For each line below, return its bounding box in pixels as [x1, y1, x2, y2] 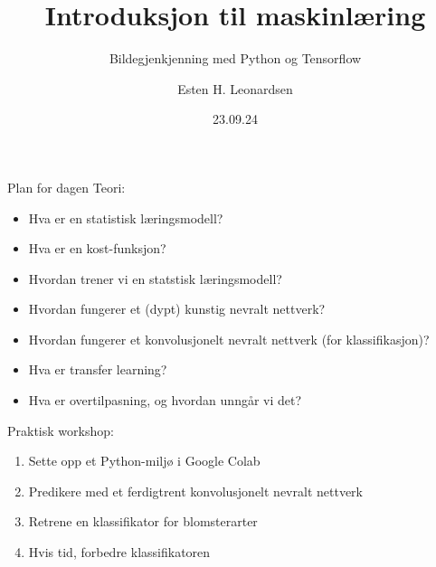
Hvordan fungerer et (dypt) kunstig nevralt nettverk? [28, 299, 326, 318]
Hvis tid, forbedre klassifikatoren [28, 543, 211, 562]
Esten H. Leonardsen [177, 79, 293, 98]
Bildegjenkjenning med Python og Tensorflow [109, 49, 362, 68]
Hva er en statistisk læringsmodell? [28, 208, 223, 227]
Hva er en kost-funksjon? [28, 239, 166, 258]
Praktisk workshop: [7, 421, 114, 439]
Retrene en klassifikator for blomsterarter [28, 512, 258, 531]
